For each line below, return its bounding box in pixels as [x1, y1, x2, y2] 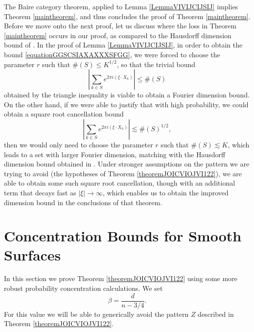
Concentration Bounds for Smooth [4, 226, 242, 246]
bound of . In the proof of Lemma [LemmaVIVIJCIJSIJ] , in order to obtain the [4, 40, 243, 50]
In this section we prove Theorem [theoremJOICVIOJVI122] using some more [4, 273, 237, 284]
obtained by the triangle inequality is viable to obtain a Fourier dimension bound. [4, 90, 250, 100]
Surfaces [4, 245, 61, 265]
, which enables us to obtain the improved [102, 187, 229, 197]
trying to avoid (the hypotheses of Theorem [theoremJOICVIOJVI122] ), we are [4, 168, 242, 178]
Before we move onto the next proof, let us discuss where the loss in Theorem [4, 21, 237, 31]
